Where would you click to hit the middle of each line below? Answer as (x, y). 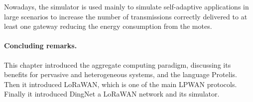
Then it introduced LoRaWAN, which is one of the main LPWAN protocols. (121, 84)
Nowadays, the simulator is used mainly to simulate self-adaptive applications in (126, 6)
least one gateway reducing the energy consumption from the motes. (108, 26)
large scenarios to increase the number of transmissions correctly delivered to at (126, 16)
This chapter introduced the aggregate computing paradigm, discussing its (118, 64)
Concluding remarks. (41, 46)
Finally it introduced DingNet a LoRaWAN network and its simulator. (112, 94)
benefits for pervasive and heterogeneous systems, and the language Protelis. (121, 74)
